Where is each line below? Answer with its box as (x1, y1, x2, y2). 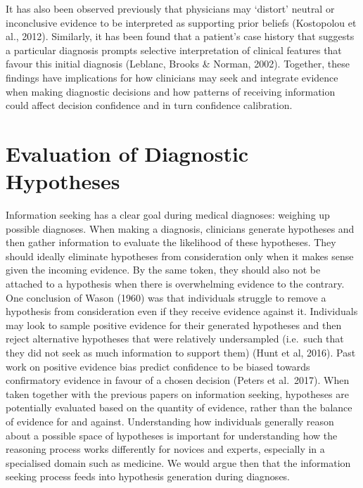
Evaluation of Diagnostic (6, 139, 249, 167)
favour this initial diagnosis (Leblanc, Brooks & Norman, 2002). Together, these (6, 56, 350, 71)
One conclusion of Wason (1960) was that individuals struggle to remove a (6, 290, 326, 304)
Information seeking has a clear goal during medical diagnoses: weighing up (6, 207, 330, 222)
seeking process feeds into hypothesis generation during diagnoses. (6, 469, 291, 484)
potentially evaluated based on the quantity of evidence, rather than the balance (6, 400, 352, 415)
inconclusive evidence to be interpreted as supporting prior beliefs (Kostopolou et (6, 15, 357, 30)
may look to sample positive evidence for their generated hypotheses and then (6, 317, 342, 332)
